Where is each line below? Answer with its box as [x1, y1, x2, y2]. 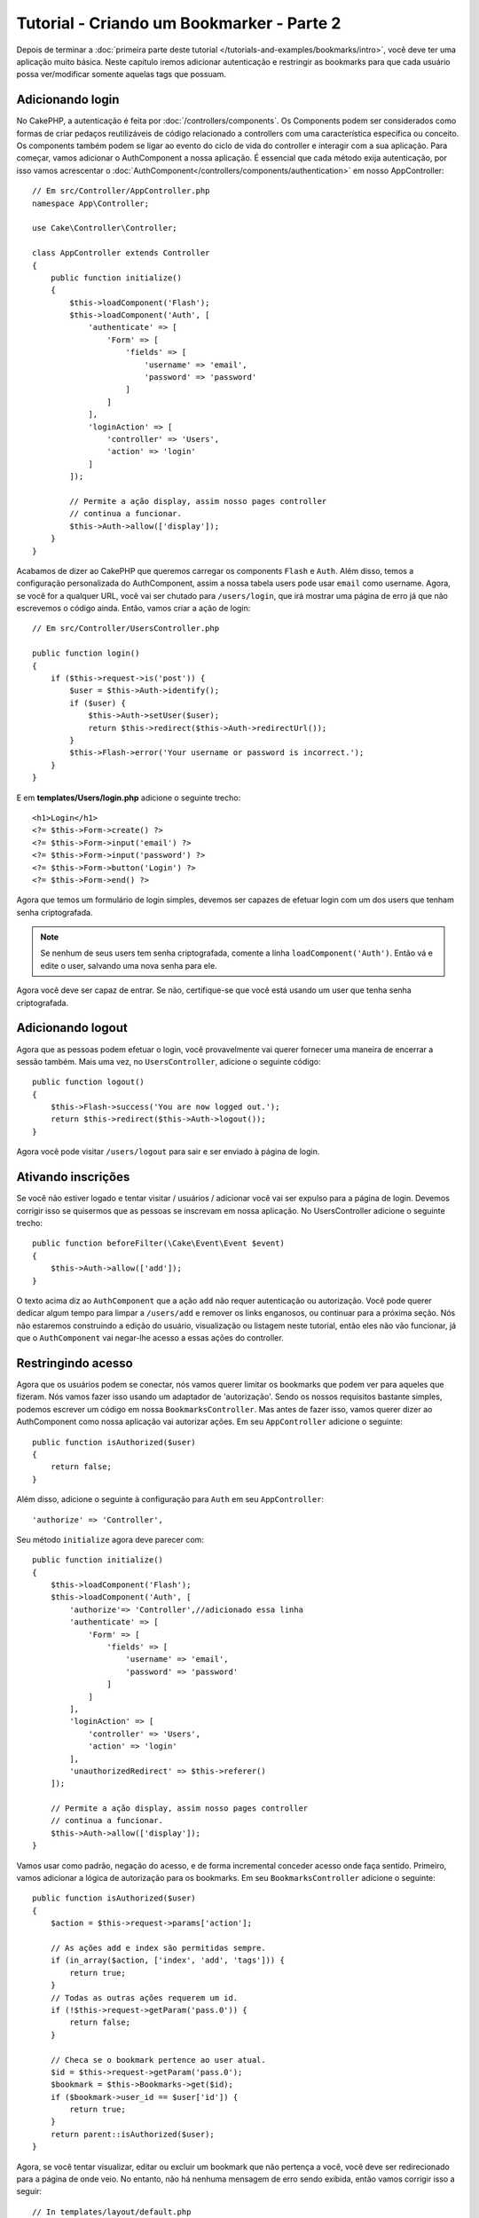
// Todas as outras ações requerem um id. [50, 1993, 239, 2002]
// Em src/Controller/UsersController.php [32, 624, 220, 633]
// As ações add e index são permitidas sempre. [50, 1943, 266, 1953]
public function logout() [32, 1077, 145, 1087]
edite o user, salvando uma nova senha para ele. [40, 960, 217, 971]
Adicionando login [16, 92, 120, 107]
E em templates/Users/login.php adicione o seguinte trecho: [16, 792, 241, 803]
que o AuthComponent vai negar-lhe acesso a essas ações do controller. [16, 1333, 284, 1343]
